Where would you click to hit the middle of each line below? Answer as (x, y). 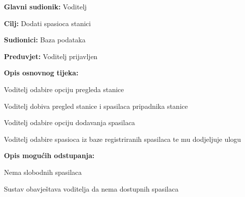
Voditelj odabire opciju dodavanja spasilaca (70, 122)
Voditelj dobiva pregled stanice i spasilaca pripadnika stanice (96, 106)
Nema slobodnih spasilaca (43, 172)
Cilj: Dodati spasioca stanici (48, 23)
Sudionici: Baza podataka (45, 40)
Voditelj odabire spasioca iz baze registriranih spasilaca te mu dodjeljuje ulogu (122, 139)
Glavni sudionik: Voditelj (45, 6)
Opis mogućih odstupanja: (49, 155)
